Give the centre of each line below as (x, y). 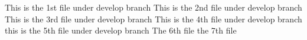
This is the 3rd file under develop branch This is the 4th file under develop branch (153, 19)
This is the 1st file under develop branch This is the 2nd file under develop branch (153, 7)
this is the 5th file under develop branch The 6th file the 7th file (121, 30)
